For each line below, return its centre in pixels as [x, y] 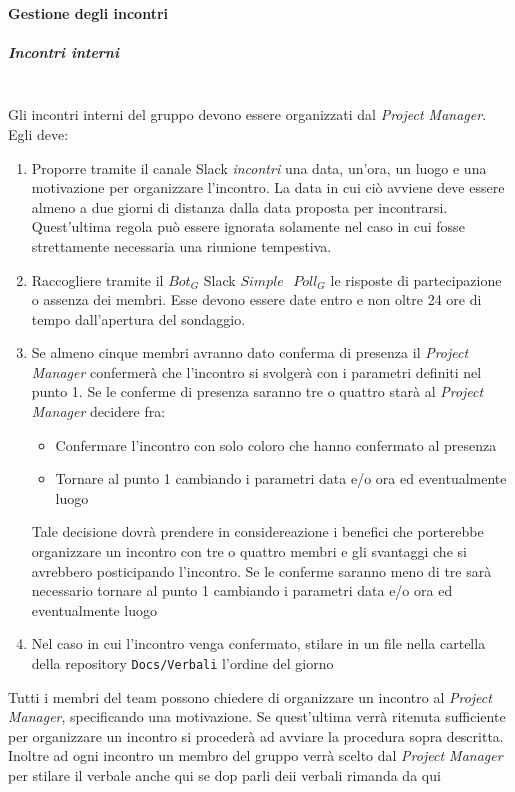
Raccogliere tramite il [97, 279]
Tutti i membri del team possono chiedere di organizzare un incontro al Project [250, 696]
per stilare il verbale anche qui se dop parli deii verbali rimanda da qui [224, 775]
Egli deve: [38, 133]
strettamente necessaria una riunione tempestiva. [181, 245]
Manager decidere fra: [98, 411]
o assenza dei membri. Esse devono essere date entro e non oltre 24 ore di [256, 299]
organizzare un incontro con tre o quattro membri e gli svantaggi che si [249, 551]
